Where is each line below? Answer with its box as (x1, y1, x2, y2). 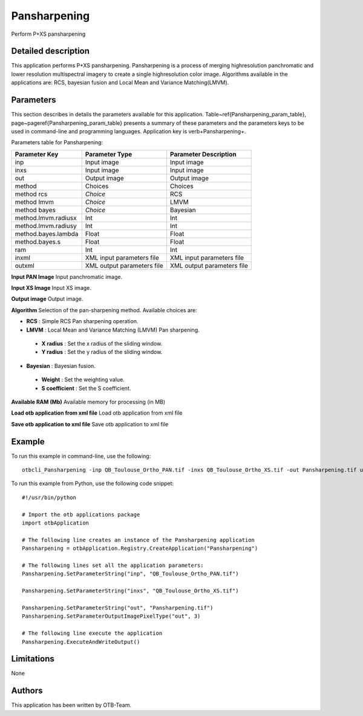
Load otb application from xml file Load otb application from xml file (11, 409, 183, 417)
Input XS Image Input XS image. (11, 284, 92, 292)
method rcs (15, 190, 48, 198)
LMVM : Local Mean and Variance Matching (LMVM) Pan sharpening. (26, 326, 200, 333)
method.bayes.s (15, 237, 60, 246)
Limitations (11, 654, 54, 664)
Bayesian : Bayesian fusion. (26, 362, 96, 369)
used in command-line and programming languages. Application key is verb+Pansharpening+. (11, 127, 246, 135)
